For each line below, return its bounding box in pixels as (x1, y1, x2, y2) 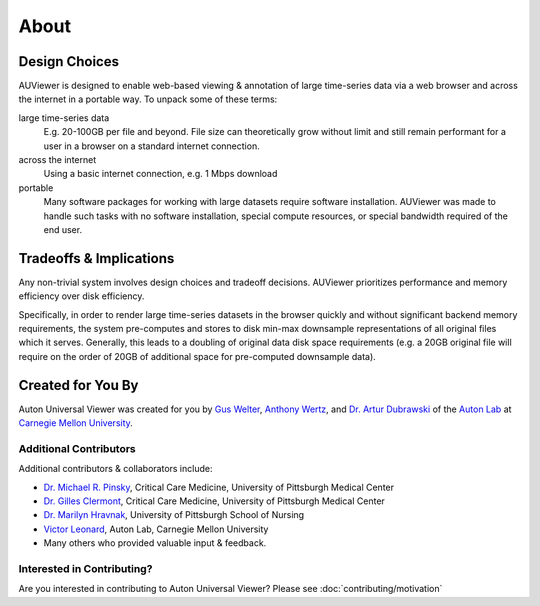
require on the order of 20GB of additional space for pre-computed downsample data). (18, 350, 377, 362)
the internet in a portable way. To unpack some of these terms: (18, 93, 278, 105)
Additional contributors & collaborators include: (18, 463, 213, 475)
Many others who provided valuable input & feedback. (43, 537, 267, 549)
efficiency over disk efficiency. (18, 290, 145, 302)
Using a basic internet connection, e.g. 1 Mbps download (43, 168, 278, 180)
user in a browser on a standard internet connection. (43, 140, 260, 152)
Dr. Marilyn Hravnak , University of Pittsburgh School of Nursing (43, 509, 305, 521)
